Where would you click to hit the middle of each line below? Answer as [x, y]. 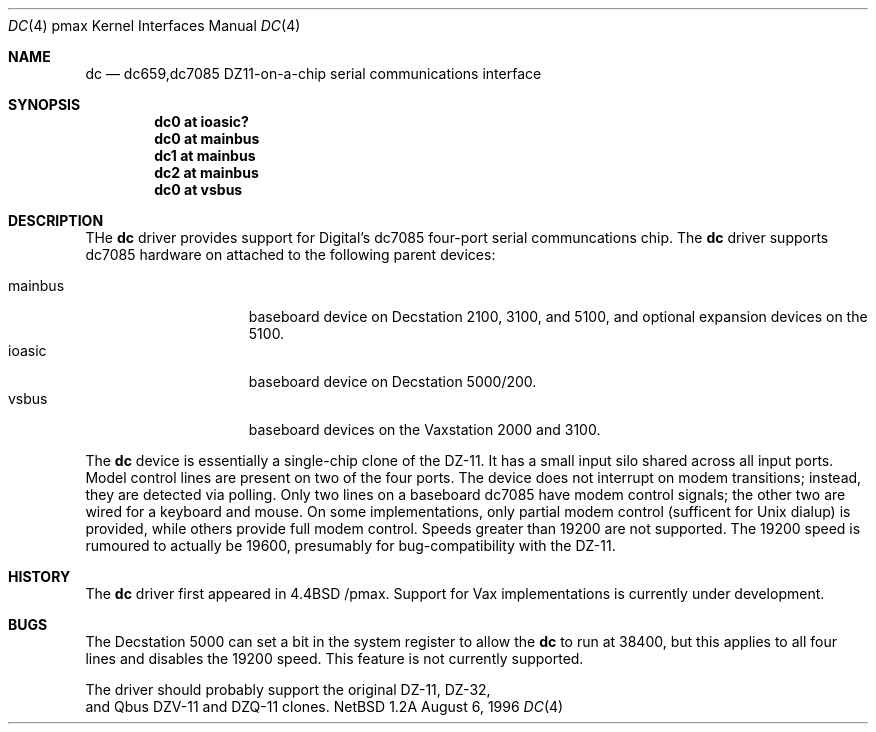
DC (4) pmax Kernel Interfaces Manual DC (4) [154, 25]
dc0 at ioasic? [201, 121]
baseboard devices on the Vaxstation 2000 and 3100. [424, 429]
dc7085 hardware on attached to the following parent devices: [290, 254]
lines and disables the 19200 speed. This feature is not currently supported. [334, 658]
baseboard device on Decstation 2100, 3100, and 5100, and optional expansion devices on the [558, 316]
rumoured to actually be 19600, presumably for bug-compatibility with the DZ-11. [350, 545]
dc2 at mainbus [206, 172]
